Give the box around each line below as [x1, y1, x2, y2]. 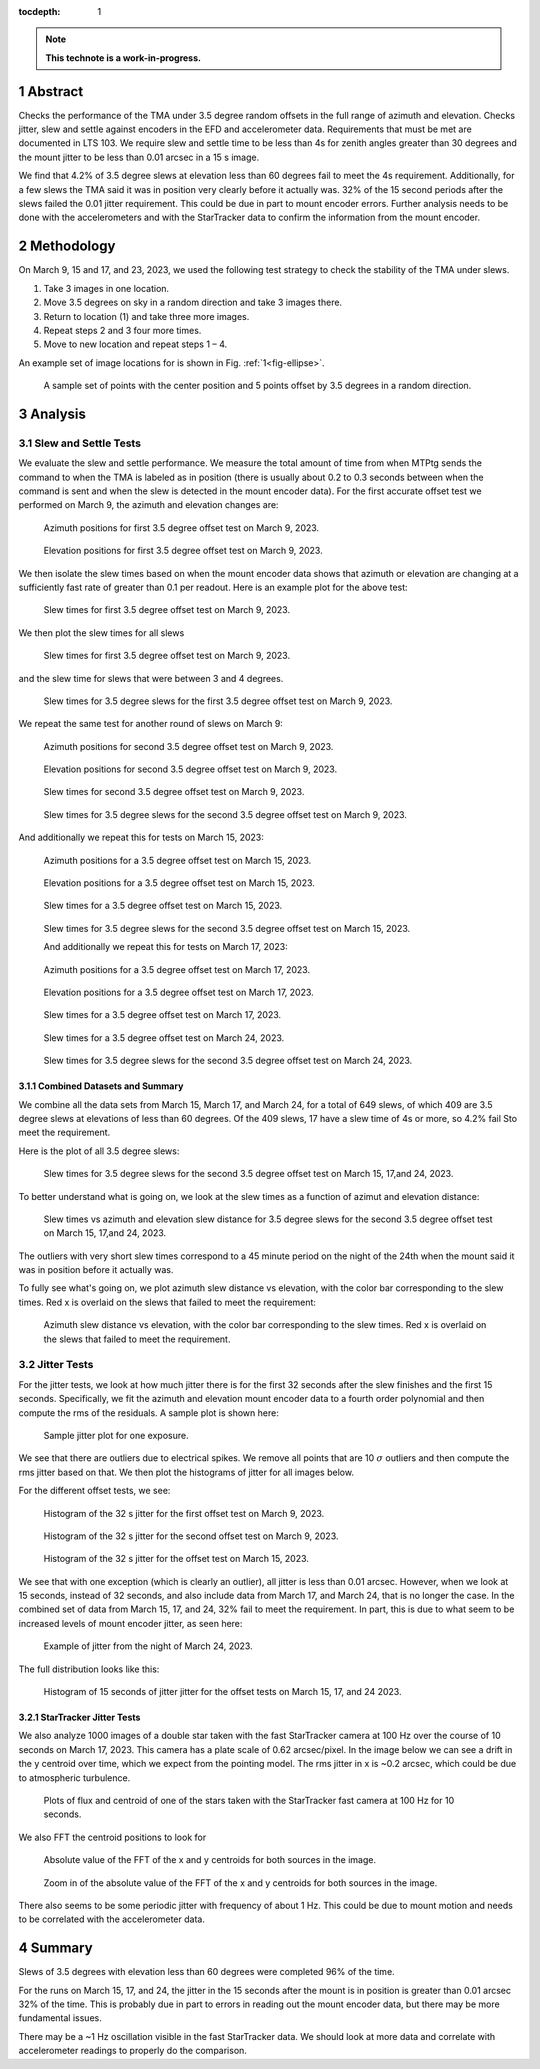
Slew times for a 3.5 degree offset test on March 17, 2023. [43, 1009, 282, 1021]
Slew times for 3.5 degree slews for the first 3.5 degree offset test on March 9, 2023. [43, 695, 393, 707]
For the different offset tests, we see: [18, 1485, 171, 1497]
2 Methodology [18, 238, 116, 255]
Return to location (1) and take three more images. [43, 310, 250, 322]
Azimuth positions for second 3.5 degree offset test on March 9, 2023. [43, 740, 334, 752]
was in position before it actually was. [18, 1264, 174, 1276]
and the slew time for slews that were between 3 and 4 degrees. [18, 672, 284, 684]
